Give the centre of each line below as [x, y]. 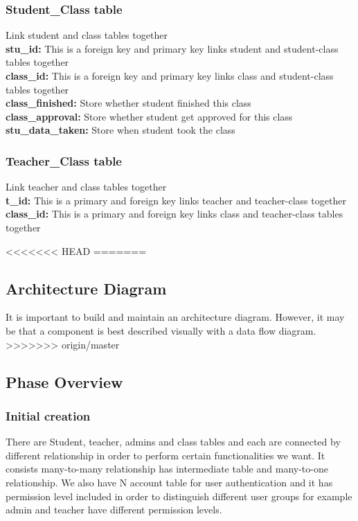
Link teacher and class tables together [86, 187]
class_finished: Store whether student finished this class [128, 103]
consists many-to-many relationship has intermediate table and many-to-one [167, 469]
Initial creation [48, 415]
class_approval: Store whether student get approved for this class [149, 116]
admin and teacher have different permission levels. [114, 510]
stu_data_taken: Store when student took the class [120, 130]
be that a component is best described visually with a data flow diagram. [161, 330]
